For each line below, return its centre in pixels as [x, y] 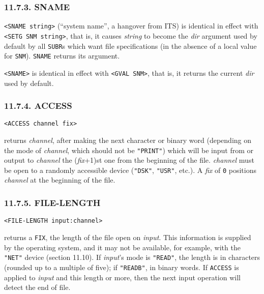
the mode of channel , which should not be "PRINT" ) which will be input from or [129, 150]
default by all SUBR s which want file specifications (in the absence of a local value [130, 46]
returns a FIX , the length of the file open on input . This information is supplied [128, 237]
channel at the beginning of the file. [60, 180]
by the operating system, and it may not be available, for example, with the [122, 247]
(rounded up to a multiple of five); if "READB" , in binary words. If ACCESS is [122, 267]
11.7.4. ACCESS [38, 106]
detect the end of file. [37, 287]
